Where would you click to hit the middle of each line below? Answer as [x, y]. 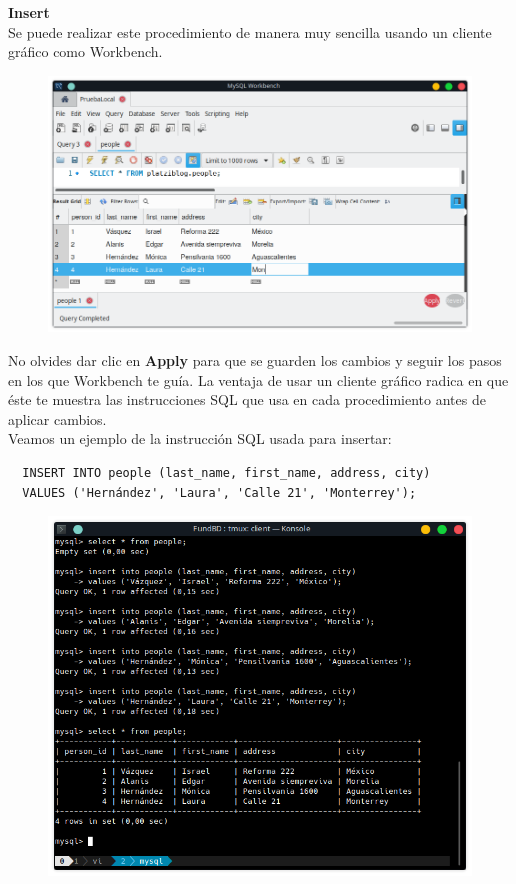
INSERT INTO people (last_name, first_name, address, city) [226, 473]
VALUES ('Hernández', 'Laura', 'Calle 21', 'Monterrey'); [219, 492]
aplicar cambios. [57, 418]
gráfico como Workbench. [85, 51]
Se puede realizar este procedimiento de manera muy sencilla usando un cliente [250, 31]
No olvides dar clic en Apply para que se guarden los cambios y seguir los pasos [255, 360]
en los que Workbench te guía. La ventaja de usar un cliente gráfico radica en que [258, 379]
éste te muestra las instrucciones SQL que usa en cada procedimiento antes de [247, 399]
